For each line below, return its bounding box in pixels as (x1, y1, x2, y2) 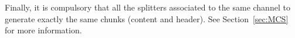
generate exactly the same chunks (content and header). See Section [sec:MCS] (5, 12, 289, 25)
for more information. (5, 24, 82, 36)
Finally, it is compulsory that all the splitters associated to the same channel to (5, 1, 290, 13)
